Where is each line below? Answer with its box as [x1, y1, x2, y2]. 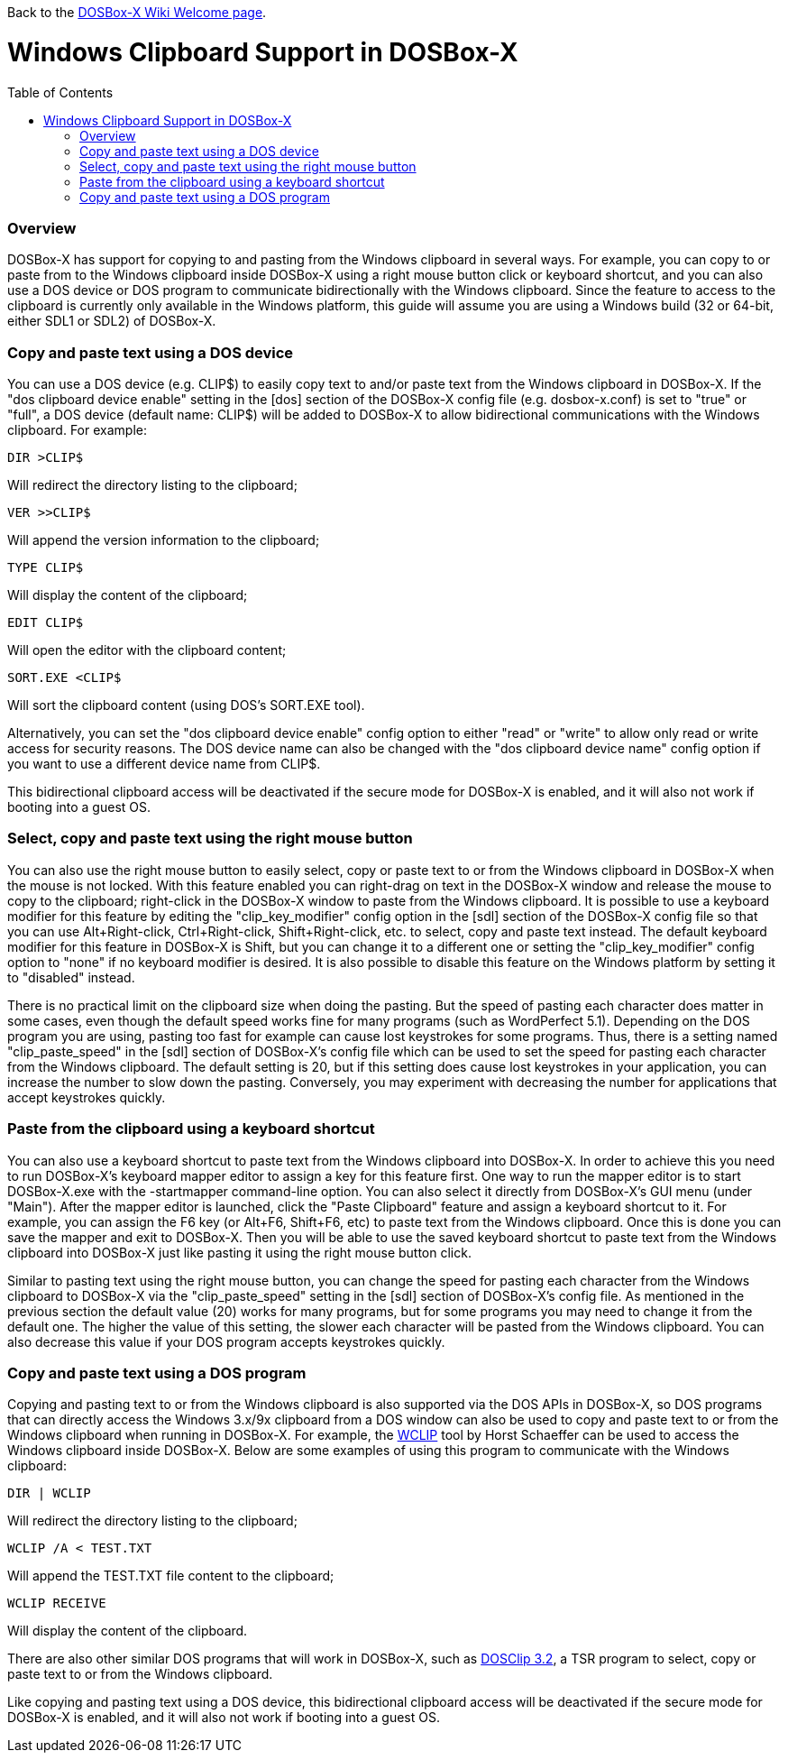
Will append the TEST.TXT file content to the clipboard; [7, 1568, 334, 1584]
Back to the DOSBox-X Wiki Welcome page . [7, 5, 267, 20]
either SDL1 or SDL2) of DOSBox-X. [7, 313, 216, 329]
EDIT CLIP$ [7, 615, 84, 630]
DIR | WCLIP [7, 1486, 91, 1501]
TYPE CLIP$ [7, 560, 84, 575]
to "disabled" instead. [7, 969, 135, 985]
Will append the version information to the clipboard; [7, 532, 320, 548]
